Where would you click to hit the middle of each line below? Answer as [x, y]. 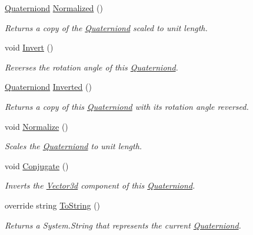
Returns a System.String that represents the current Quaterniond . [123, 225]
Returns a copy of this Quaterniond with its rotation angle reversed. [127, 106]
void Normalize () [36, 126]
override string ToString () [53, 205]
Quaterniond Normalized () [54, 8]
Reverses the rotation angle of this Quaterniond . [91, 67]
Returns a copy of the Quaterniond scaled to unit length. [106, 27]
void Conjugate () [37, 165]
